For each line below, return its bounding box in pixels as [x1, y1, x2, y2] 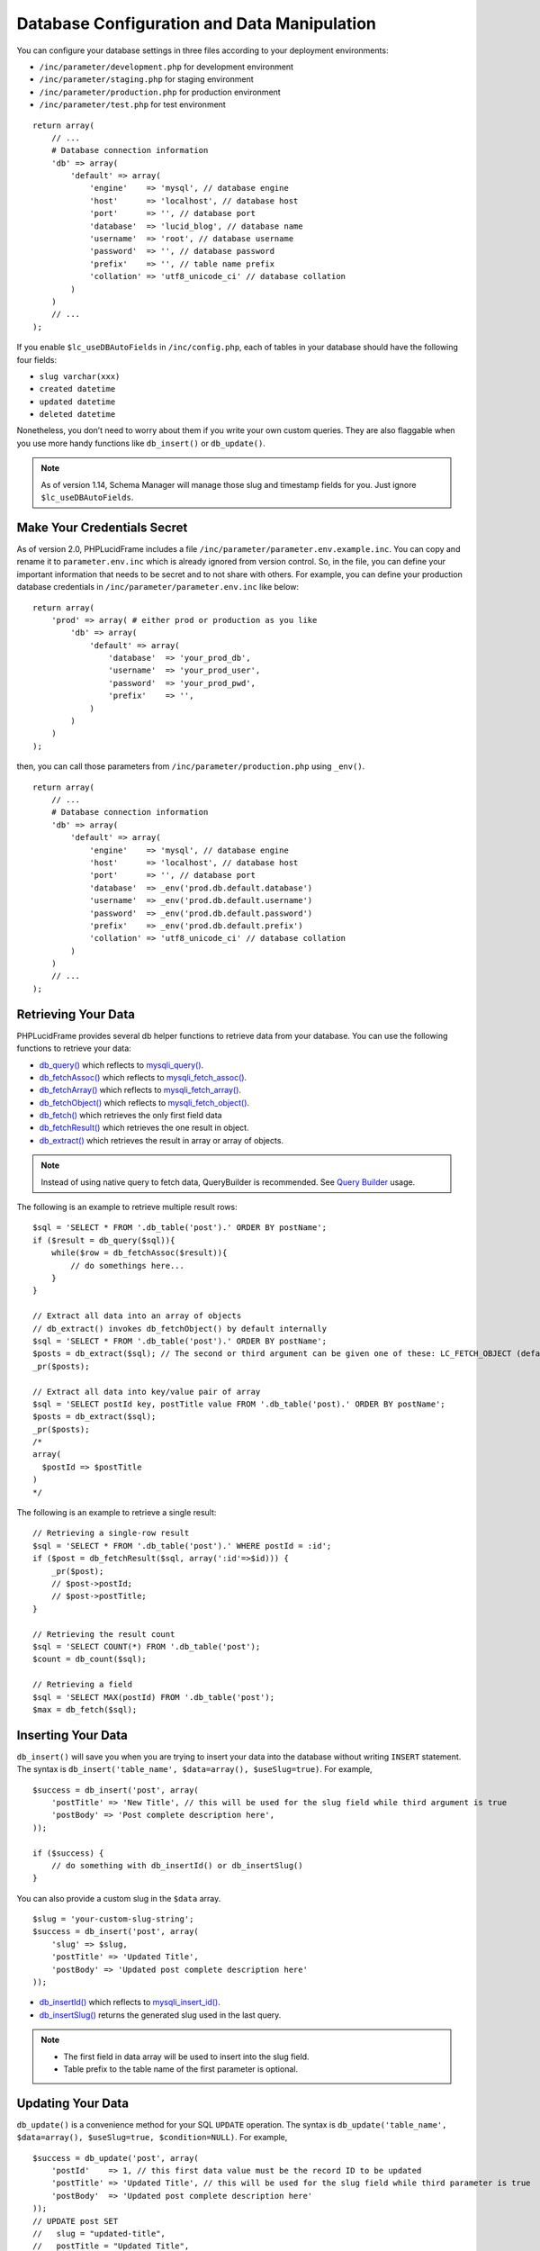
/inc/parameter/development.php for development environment [39, 61, 294, 72]
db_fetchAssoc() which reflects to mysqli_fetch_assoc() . [39, 1071, 247, 1082]
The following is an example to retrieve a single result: [16, 1507, 217, 1518]
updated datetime [39, 396, 116, 407]
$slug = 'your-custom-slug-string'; [32, 1914, 194, 1924]
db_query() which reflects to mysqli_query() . [39, 1059, 204, 1071]
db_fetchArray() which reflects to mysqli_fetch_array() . [39, 1085, 242, 1096]
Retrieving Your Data [16, 1007, 135, 1022]
